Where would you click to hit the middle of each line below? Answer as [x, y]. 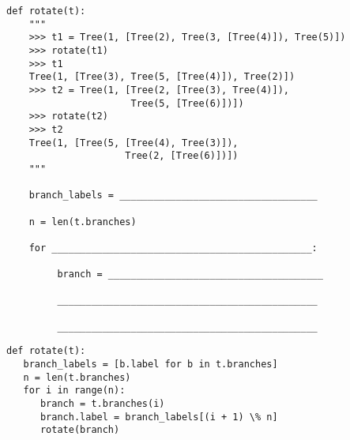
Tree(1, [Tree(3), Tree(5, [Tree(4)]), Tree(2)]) [162, 77]
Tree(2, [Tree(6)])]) [182, 156]
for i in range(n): [74, 391]
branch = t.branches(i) [102, 404]
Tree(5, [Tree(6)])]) [187, 103]
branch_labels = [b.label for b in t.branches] [151, 365]
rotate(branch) [80, 430]
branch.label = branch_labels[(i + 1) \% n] [159, 417]
